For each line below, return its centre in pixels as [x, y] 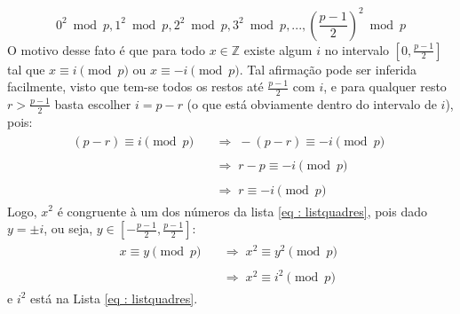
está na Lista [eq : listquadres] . [114, 298]
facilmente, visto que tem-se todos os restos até [135, 86]
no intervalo [357, 49]
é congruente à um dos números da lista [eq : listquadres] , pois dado [242, 211]
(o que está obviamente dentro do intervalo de [312, 103]
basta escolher [93, 103]
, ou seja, [68, 228]
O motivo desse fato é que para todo [107, 49]
